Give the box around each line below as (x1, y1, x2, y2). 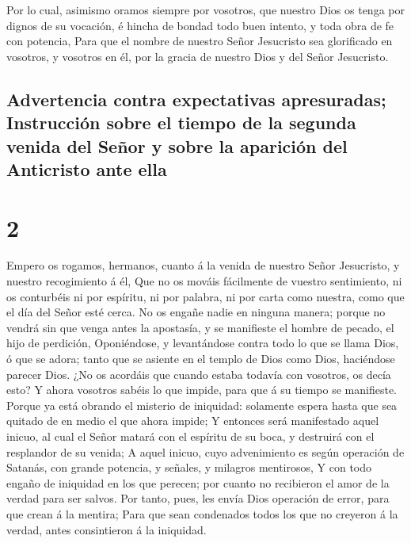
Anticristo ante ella (6, 156, 167, 181)
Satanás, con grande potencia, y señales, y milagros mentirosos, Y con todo (6, 459, 372, 476)
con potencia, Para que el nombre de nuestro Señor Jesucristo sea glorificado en (6, 33, 393, 49)
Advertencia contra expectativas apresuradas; (6, 86, 386, 111)
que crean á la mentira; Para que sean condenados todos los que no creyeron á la (6, 505, 398, 522)
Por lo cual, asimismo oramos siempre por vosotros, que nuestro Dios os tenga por (6, 2, 405, 17)
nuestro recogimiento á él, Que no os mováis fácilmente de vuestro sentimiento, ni (6, 273, 402, 289)
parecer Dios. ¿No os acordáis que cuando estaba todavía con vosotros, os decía (6, 365, 391, 382)
